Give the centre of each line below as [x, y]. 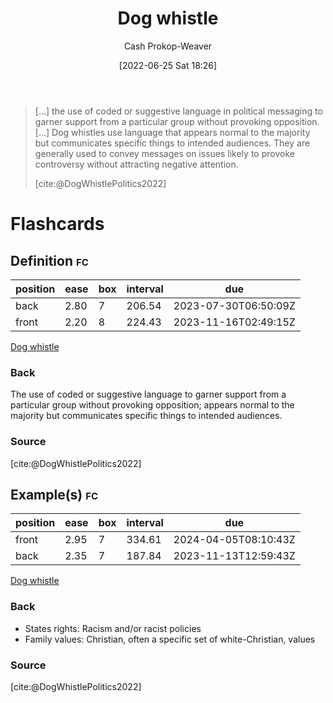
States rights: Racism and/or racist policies [113, 628]
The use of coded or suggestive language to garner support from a [148, 394]
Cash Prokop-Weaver [168, 46]
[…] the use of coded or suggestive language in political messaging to [178, 111]
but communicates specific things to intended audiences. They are [172, 143]
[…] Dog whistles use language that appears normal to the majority [172, 132]
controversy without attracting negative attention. [136, 164]
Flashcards [57, 224]
